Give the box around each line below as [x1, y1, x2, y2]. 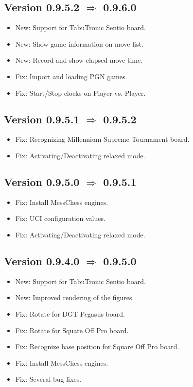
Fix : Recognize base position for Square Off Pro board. [15, 341, 179, 352]
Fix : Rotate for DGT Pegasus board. [15, 308, 125, 319]
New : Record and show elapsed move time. [15, 55, 143, 65]
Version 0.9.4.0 [4, 253, 80, 268]
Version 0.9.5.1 [4, 111, 80, 126]
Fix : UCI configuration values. [15, 213, 105, 223]
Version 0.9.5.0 [4, 174, 80, 189]
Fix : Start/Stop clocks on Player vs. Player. [15, 87, 146, 98]
